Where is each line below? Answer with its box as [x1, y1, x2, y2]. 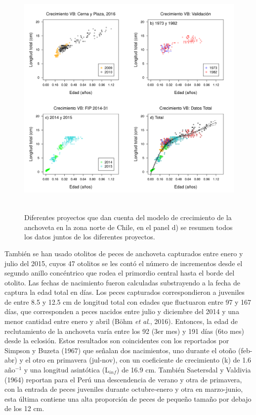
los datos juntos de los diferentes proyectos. [24, 231, 155, 242]
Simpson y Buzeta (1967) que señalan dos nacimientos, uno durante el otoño [4, 345, 236, 355]
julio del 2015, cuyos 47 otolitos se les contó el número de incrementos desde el [4, 258, 243, 268]
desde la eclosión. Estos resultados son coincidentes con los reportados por [4, 335, 229, 346]
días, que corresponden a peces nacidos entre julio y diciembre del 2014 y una [4, 306, 239, 317]
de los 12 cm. [4, 403, 44, 414]
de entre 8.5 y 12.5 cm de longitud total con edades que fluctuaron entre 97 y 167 [4, 296, 252, 307]
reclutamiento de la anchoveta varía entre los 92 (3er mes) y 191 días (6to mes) [4, 325, 244, 336]
